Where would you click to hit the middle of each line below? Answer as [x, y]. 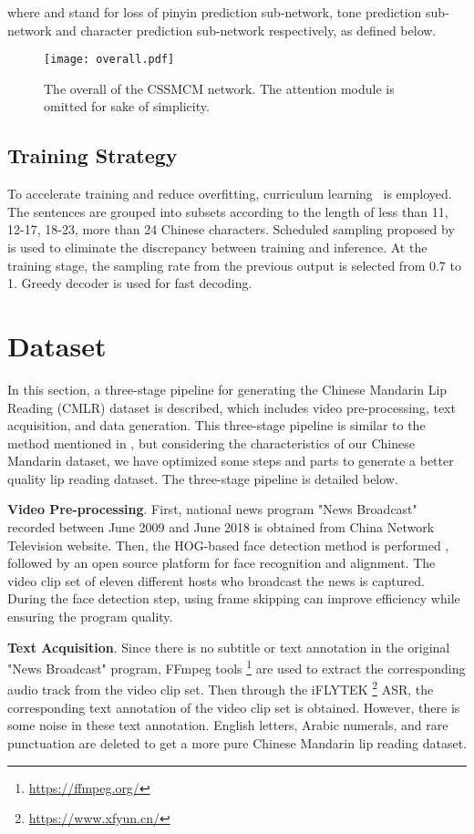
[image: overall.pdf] [109, 60]
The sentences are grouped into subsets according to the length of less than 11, [228, 211]
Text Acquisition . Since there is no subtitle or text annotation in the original [229, 647]
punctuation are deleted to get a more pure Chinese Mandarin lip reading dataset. [237, 742]
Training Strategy [93, 155]
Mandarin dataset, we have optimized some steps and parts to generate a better [231, 461]
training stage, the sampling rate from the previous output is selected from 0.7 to [234, 265]
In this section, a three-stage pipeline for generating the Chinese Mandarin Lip [227, 389]
